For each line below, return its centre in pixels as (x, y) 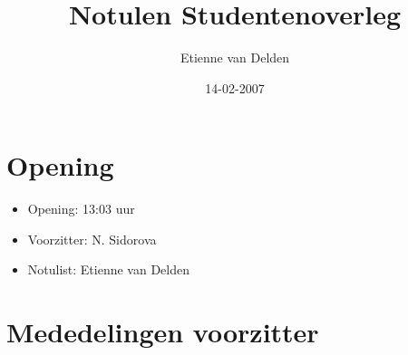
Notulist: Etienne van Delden (109, 269)
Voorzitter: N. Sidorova (92, 239)
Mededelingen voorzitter (163, 332)
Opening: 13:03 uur (81, 209)
